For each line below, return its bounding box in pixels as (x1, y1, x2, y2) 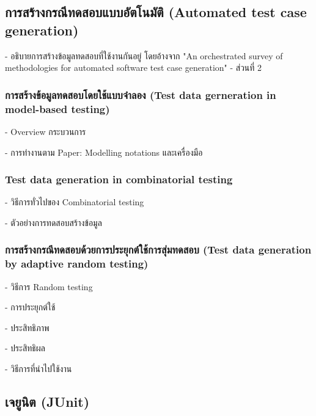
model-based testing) (5, 101, 110, 116)
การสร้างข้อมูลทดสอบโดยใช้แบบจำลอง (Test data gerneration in (5, 87, 276, 102)
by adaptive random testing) (5, 256, 149, 271)
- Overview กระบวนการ (5, 125, 86, 137)
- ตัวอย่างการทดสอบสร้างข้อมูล (5, 216, 102, 228)
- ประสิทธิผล (5, 341, 45, 354)
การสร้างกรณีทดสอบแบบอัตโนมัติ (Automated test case (5, 2, 307, 21)
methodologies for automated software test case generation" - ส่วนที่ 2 (5, 61, 262, 74)
